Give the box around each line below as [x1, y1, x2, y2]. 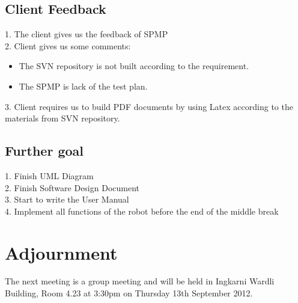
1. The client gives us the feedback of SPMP [5, 28, 168, 40]
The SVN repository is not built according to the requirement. [19, 60, 249, 72]
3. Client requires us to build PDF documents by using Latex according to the [5, 100, 293, 112]
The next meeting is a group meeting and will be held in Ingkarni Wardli [5, 275, 275, 287]
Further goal [5, 141, 84, 160]
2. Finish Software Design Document [5, 181, 139, 194]
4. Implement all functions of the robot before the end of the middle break [5, 204, 279, 217]
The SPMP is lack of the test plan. [19, 79, 148, 92]
